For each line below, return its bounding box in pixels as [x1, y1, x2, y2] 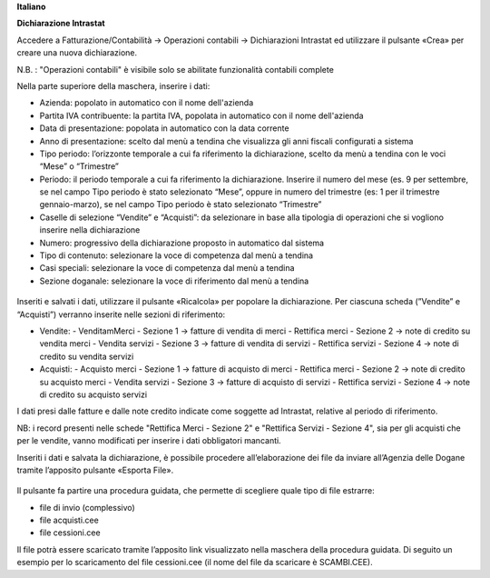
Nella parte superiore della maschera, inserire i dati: [16, 80, 211, 91]
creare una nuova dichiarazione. [16, 47, 138, 58]
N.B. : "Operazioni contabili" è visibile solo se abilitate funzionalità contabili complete [16, 64, 335, 75]
